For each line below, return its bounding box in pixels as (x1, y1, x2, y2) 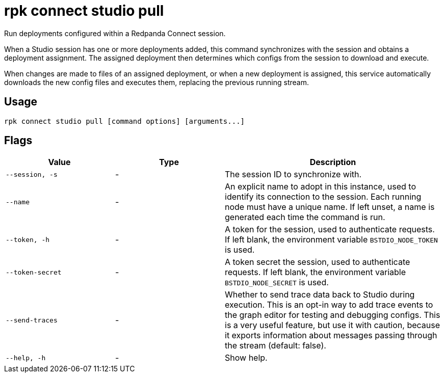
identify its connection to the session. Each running (225, 192, 422, 202)
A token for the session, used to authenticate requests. (225, 224, 435, 235)
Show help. (225, 353, 268, 363)
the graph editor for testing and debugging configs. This (225, 310, 440, 320)
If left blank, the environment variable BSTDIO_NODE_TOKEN (225, 234, 438, 245)
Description (309, 157, 356, 168)
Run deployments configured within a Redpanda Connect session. (4, 29, 226, 38)
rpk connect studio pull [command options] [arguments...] (4, 117, 245, 125)
